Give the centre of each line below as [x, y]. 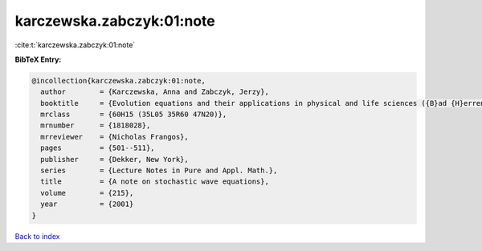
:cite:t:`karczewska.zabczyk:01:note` [75, 45]
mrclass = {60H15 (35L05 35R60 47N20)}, [134, 115]
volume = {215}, [87, 193]
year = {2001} [87, 204]
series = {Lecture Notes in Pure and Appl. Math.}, [159, 171]
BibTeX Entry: [38, 59]
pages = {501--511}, [98, 148]
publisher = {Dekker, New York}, [114, 159]
